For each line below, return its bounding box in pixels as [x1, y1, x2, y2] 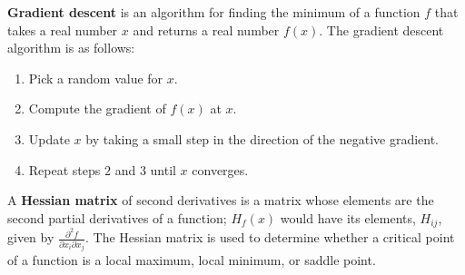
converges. [192, 160, 249, 179]
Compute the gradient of [28, 99, 166, 118]
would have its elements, [280, 208, 416, 227]
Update [28, 129, 70, 148]
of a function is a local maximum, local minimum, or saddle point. [7, 250, 376, 270]
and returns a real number [133, 20, 280, 39]
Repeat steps [28, 160, 101, 179]
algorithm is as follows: [7, 38, 135, 57]
